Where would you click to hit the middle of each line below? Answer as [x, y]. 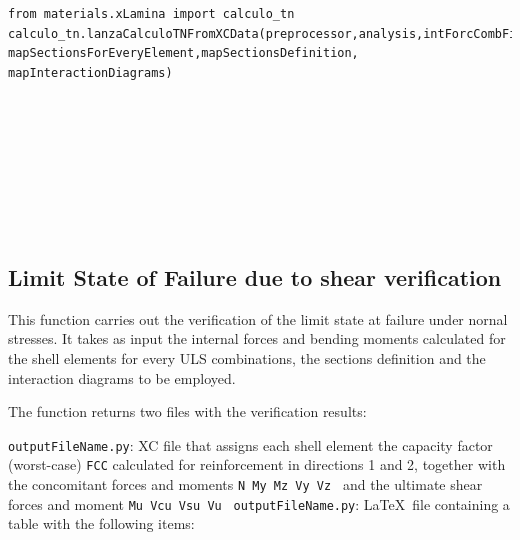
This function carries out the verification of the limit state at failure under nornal [258, 318]
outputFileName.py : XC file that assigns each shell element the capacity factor [250, 444]
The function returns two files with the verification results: [187, 411]
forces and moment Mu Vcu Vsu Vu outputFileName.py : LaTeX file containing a [259, 503]
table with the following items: [101, 523]
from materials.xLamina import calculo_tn [151, 14]
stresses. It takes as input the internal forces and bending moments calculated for [257, 338]
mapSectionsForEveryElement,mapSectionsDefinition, [183, 53]
